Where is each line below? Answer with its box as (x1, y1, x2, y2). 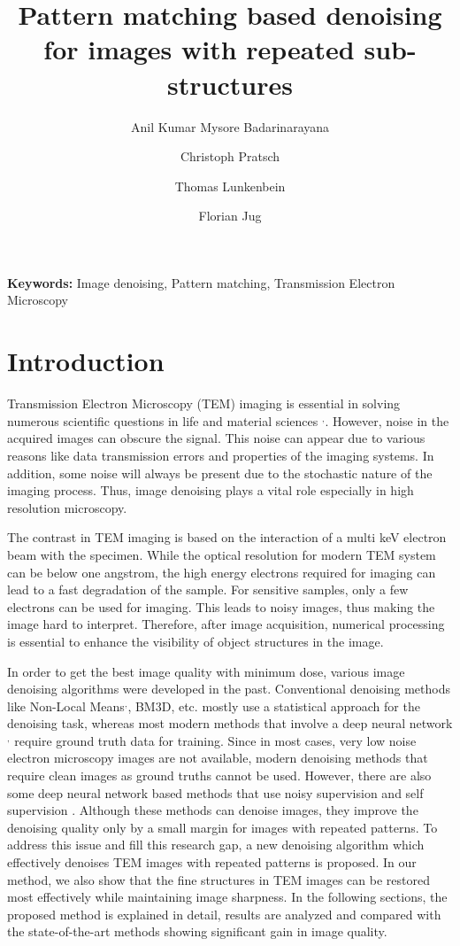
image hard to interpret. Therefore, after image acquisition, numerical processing (7, 615, 445, 633)
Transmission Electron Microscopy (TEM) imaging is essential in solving (7, 394, 401, 413)
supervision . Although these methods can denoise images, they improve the (7, 801, 418, 819)
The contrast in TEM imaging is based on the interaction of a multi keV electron (7, 528, 447, 547)
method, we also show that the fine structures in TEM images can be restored (7, 870, 430, 888)
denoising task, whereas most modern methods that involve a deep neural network (7, 714, 453, 733)
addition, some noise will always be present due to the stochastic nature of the (7, 463, 433, 482)
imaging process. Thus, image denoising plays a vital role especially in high (7, 481, 414, 500)
